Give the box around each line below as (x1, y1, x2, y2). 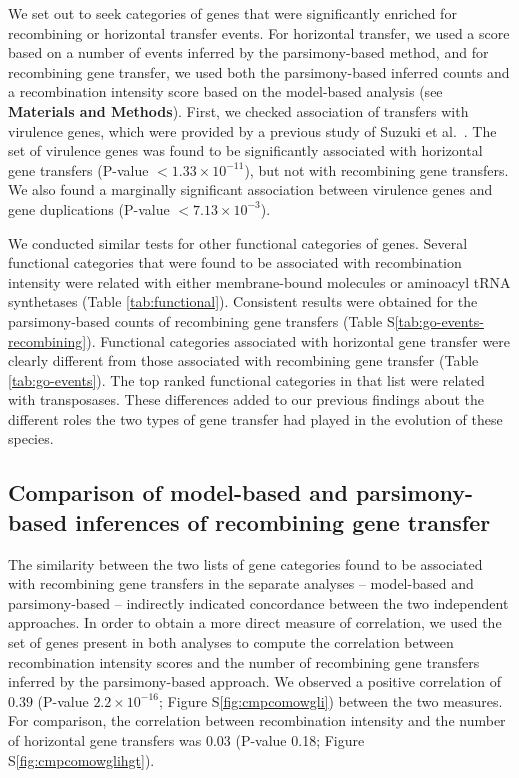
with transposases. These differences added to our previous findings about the (8, 389, 484, 410)
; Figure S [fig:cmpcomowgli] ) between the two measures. (159, 690, 503, 711)
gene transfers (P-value (8, 159, 149, 180)
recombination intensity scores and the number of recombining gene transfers (8, 651, 480, 672)
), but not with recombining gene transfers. (244, 159, 509, 180)
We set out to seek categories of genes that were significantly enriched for (8, 3, 457, 23)
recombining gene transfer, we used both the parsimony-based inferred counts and (8, 61, 510, 82)
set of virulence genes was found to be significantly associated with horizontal (8, 140, 483, 161)
